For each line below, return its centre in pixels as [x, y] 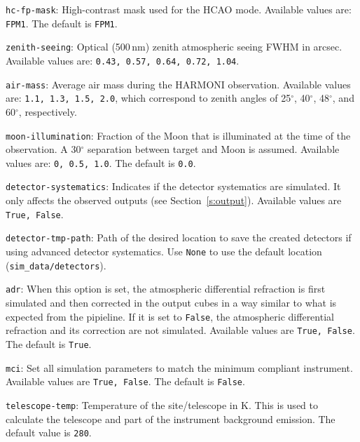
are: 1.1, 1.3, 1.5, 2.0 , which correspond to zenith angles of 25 [148, 98]
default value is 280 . [49, 433]
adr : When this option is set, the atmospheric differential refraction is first [166, 289]
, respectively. [48, 111]
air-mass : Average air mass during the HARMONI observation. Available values [178, 84]
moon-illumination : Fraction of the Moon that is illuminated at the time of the [178, 135]
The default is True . [49, 343]
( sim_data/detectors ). [56, 265]
